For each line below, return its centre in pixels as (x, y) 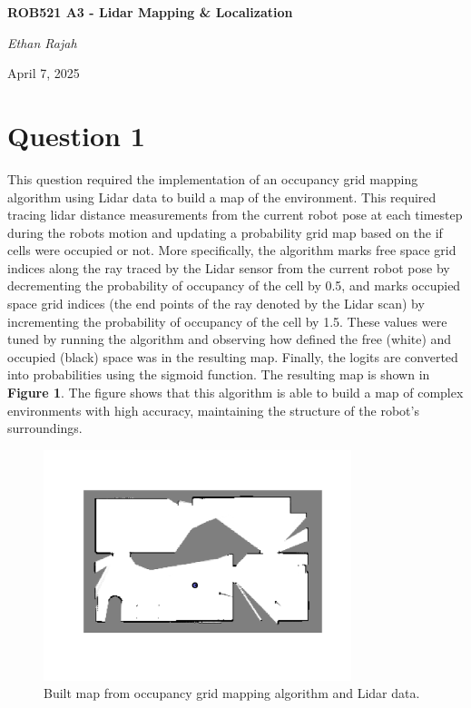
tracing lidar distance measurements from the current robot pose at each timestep (235, 215)
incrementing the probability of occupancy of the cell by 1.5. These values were (227, 321)
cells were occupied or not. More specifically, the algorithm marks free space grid (232, 250)
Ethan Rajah (42, 42)
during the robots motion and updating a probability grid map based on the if (225, 232)
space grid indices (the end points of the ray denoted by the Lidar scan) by (216, 304)
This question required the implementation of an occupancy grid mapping (213, 178)
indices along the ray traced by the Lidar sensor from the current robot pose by (229, 267)
